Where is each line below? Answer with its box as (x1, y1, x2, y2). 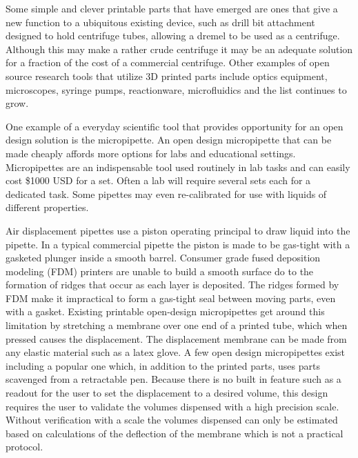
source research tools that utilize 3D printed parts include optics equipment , (6, 68, 328, 83)
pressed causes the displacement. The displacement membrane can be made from (6, 331, 347, 346)
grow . (6, 96, 29, 110)
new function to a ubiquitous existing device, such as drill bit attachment (6, 14, 315, 29)
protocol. (6, 439, 43, 454)
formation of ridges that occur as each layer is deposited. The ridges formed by (6, 277, 339, 292)
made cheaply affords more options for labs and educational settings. (6, 146, 296, 160)
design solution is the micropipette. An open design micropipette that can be (6, 132, 332, 147)
